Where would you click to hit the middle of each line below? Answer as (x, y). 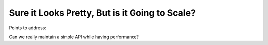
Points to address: (28, 28)
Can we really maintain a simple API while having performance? (74, 37)
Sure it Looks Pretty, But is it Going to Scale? (102, 13)
